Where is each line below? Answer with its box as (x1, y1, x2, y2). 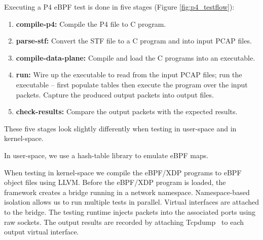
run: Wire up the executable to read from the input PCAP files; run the (16, 69, 242, 80)
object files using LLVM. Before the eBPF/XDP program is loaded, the (4, 177, 226, 187)
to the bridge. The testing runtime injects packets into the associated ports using (4, 206, 256, 217)
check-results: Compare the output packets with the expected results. (16, 106, 238, 117)
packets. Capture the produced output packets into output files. (16, 89, 214, 100)
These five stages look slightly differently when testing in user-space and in (4, 123, 237, 133)
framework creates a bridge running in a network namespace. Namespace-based (4, 186, 250, 197)
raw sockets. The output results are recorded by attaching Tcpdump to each (4, 216, 244, 227)
